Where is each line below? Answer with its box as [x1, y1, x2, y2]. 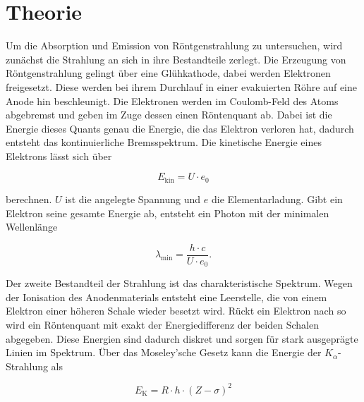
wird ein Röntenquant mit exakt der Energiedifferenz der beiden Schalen [6, 317, 319, 331]
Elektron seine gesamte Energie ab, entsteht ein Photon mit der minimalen [6, 205, 329, 220]
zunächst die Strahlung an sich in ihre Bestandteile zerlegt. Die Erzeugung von [6, 51, 346, 66]
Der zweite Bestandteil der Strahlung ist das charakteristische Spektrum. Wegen [6, 276, 353, 291]
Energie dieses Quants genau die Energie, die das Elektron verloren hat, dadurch [6, 121, 354, 135]
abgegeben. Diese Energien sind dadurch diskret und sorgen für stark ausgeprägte [6, 331, 358, 346]
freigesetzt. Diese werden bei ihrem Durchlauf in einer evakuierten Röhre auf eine [6, 79, 357, 94]
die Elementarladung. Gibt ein [211, 191, 343, 206]
